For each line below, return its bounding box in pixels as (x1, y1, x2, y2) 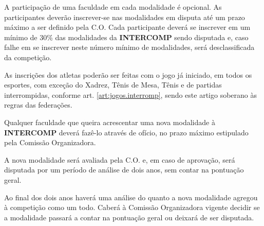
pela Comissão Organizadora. (4, 137, 96, 148)
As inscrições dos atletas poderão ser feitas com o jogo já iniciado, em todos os (4, 69, 252, 80)
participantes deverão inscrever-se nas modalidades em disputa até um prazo (4, 11, 245, 22)
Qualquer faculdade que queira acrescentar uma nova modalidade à (4, 116, 215, 127)
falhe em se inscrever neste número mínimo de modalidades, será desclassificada (4, 42, 255, 53)
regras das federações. (4, 99, 72, 110)
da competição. (4, 51, 52, 62)
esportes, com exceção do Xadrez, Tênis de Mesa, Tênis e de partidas (4, 79, 222, 90)
